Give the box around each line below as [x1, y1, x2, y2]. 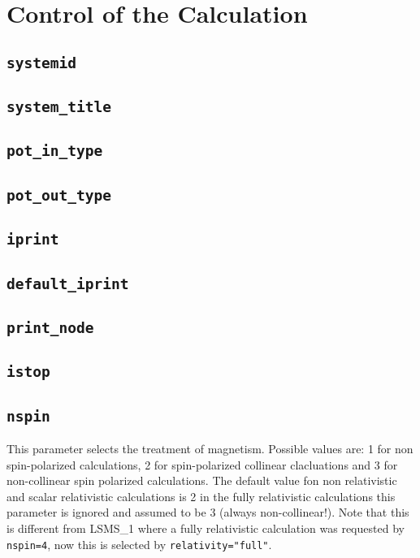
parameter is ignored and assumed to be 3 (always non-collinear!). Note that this [6, 504, 409, 521]
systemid [6, 54, 76, 71]
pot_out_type [6, 186, 111, 204]
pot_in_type [6, 142, 103, 160]
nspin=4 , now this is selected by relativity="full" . [6, 535, 272, 552]
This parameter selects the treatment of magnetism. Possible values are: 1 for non [6, 440, 414, 457]
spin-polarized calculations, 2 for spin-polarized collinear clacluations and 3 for [6, 456, 398, 473]
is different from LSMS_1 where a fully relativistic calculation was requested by [6, 520, 405, 536]
